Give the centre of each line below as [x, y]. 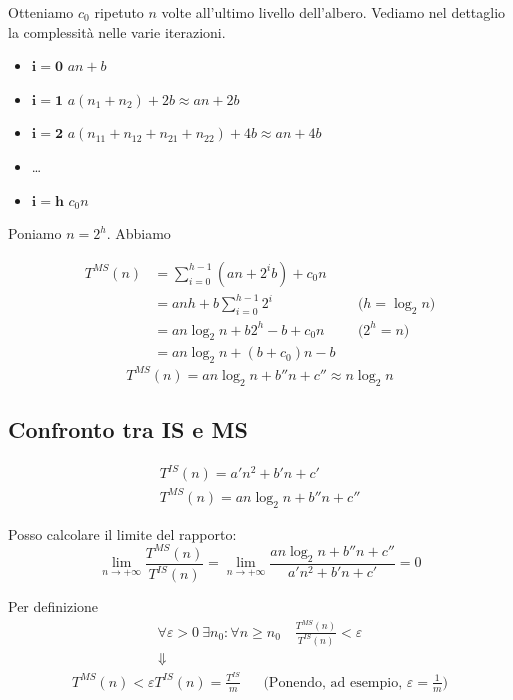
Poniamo [35, 233]
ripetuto [119, 12]
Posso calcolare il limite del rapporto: [122, 533]
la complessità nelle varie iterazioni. [117, 31]
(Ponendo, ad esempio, [333, 682]
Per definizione [53, 606]
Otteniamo [41, 12]
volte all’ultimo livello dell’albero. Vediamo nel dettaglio [333, 12]
